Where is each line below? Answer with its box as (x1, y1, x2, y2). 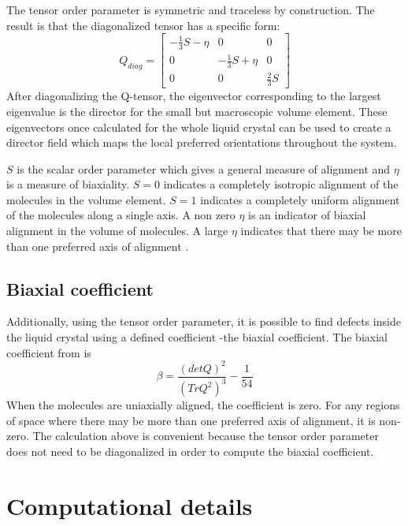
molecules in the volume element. (6, 191, 166, 207)
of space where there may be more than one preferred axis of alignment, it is (6, 412, 376, 428)
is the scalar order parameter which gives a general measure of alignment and (17, 160, 391, 177)
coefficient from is (6, 344, 91, 360)
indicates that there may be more (240, 222, 402, 239)
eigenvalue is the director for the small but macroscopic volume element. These (6, 103, 388, 119)
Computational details (6, 489, 253, 521)
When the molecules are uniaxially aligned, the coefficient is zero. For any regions (6, 397, 400, 413)
